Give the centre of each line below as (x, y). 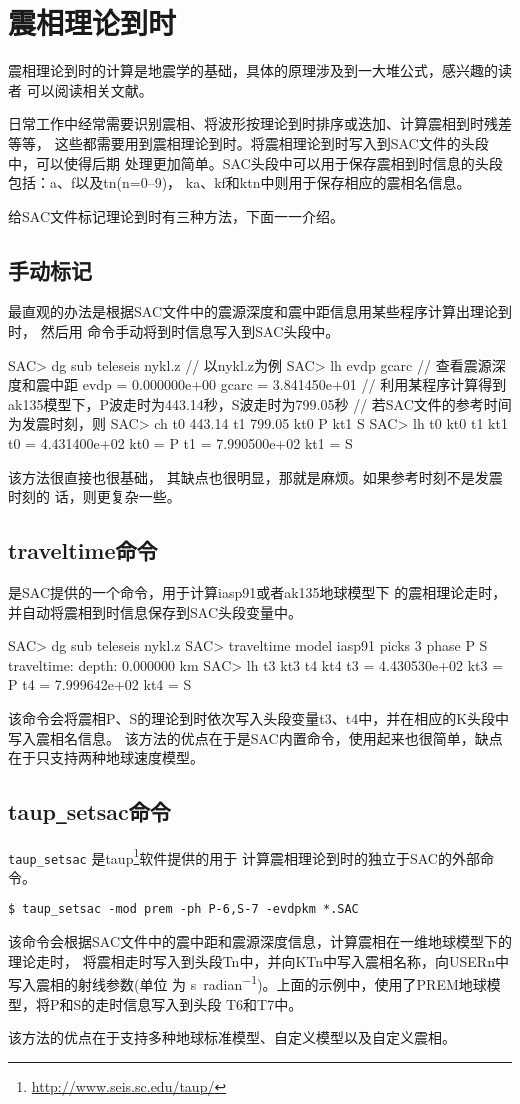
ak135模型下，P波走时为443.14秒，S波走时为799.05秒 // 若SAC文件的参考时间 (260, 403)
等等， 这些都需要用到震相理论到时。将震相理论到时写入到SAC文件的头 (241, 142)
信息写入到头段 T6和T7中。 (213, 1003)
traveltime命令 (83, 550)
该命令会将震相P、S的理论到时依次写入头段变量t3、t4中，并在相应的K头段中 (259, 718)
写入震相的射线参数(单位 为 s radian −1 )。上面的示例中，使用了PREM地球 (247, 982)
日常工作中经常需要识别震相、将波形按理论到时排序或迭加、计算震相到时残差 (260, 123)
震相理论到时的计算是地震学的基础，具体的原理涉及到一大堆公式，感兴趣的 (253, 70)
